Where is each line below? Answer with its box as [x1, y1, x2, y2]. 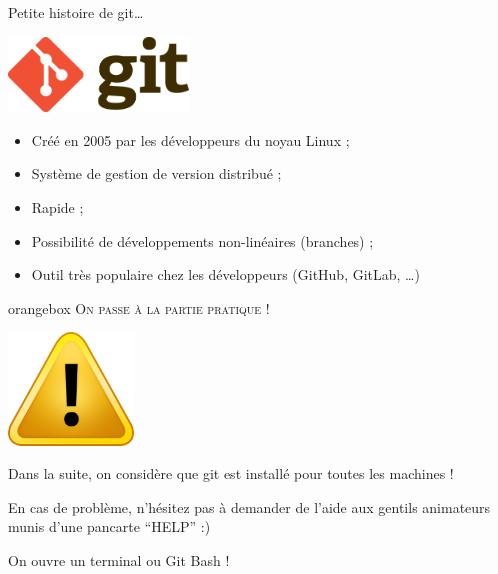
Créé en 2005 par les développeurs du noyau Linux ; [31, 129, 350, 150]
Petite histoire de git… [8, 2, 144, 22]
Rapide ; [31, 196, 84, 217]
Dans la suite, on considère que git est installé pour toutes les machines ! [8, 463, 454, 484]
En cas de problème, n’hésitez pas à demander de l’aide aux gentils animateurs [8, 496, 491, 517]
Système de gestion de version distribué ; [31, 163, 282, 184]
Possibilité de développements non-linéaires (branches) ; [31, 230, 374, 251]
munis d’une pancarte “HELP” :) [8, 516, 211, 537]
